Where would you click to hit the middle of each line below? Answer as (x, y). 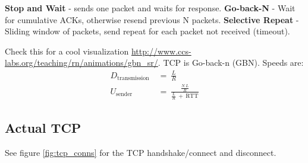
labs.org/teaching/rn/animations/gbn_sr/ (81, 63)
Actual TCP (43, 127)
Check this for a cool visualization (67, 51)
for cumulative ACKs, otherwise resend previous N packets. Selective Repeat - (152, 19)
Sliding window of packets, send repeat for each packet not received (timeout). (147, 31)
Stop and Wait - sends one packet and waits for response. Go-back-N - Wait (150, 8)
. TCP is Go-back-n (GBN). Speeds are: (231, 63)
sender (124, 95)
